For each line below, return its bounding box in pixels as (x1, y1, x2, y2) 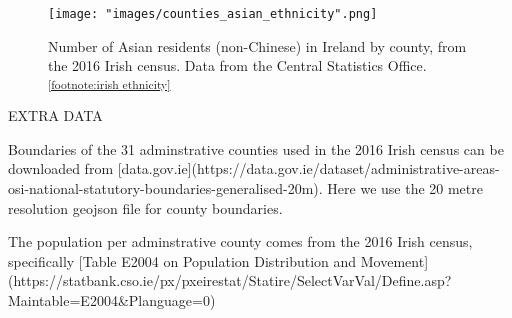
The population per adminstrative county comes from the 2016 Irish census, (8, 231, 473, 252)
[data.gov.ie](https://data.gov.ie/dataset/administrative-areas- (117, 158, 500, 179)
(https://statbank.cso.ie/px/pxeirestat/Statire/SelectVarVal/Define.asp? (8, 270, 452, 291)
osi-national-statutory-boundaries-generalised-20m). (8, 177, 323, 198)
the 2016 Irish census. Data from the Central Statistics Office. (48, 55, 427, 76)
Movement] (360, 250, 429, 271)
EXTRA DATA (8, 105, 103, 126)
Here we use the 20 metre (327, 177, 483, 198)
